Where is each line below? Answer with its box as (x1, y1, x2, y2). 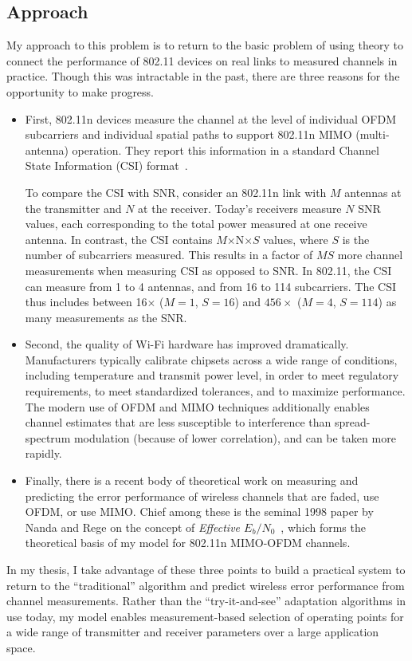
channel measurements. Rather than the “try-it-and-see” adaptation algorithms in (6, 592, 406, 609)
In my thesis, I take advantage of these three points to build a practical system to (6, 561, 406, 578)
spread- (335, 414, 371, 431)
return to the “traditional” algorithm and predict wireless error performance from (6, 576, 405, 593)
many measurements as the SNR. (25, 309, 187, 325)
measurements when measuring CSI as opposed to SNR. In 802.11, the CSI (25, 262, 392, 278)
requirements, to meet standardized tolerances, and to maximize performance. (25, 383, 406, 399)
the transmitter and (25, 199, 122, 216)
